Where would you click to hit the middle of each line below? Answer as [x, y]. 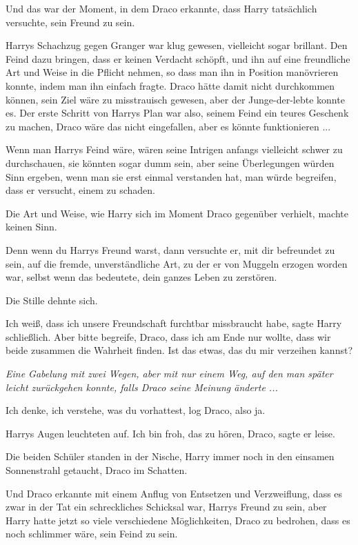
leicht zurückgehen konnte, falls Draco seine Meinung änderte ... [142, 387]
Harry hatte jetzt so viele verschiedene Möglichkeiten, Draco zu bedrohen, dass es [178, 520]
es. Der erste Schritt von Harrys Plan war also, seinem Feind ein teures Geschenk [177, 113]
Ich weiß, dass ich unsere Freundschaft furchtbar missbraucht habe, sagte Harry [174, 323]
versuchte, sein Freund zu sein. [70, 22]
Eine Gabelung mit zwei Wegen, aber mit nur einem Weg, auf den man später [169, 374]
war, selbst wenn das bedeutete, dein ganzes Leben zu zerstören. [141, 277]
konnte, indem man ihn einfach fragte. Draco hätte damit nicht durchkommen [170, 85]
